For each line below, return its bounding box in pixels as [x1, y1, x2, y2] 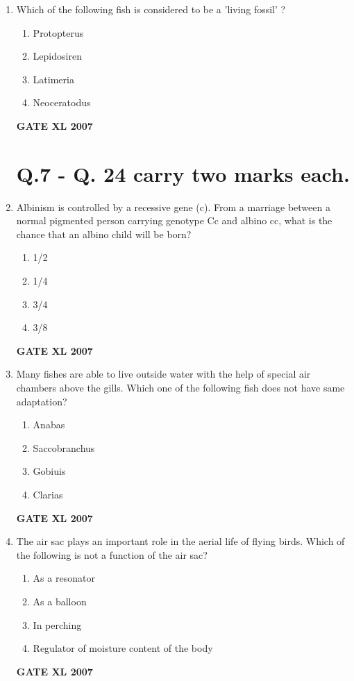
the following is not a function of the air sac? [16, 547, 208, 562]
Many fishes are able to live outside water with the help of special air [16, 367, 311, 381]
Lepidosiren [33, 49, 82, 63]
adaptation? [16, 394, 67, 408]
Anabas [33, 417, 65, 432]
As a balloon [33, 594, 87, 608]
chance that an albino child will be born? [16, 226, 192, 241]
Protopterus [33, 25, 84, 40]
